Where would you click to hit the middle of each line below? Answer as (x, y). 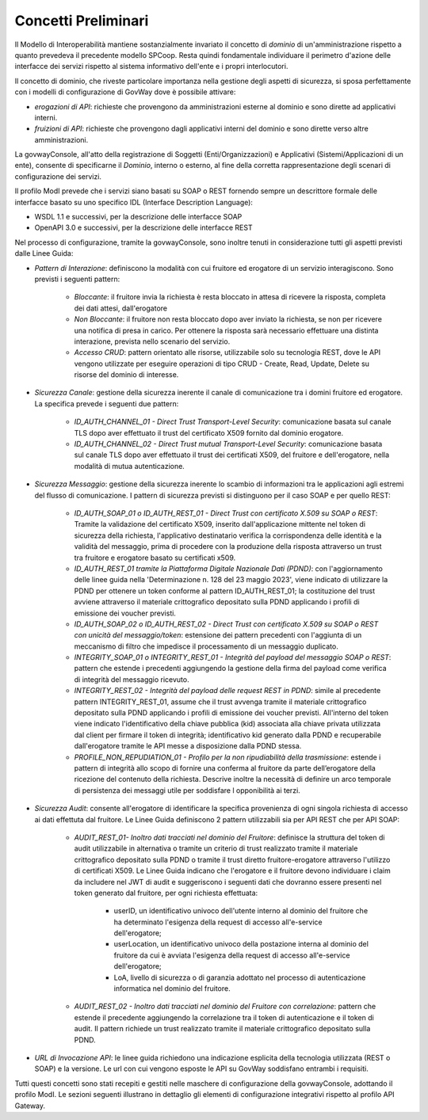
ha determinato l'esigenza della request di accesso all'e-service (218, 922)
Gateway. (30, 1106)
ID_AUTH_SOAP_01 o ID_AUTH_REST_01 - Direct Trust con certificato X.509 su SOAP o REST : (226, 513)
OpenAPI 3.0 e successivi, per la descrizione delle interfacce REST (143, 228)
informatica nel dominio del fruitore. (172, 989)
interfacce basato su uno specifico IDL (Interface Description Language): (134, 202)
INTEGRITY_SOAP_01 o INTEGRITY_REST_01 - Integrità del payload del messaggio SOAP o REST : (233, 657)
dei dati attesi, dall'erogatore (121, 308)
